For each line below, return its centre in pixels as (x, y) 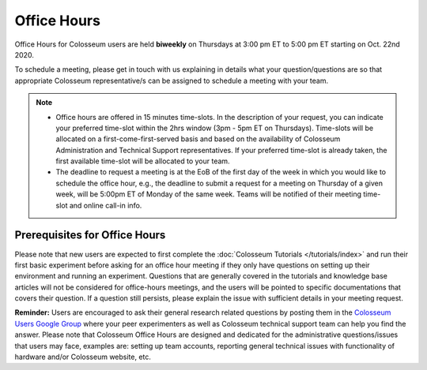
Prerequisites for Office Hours (90, 235)
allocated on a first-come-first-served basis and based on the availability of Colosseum (198, 139)
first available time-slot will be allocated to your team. (143, 161)
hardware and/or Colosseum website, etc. (83, 357)
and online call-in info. (106, 205)
